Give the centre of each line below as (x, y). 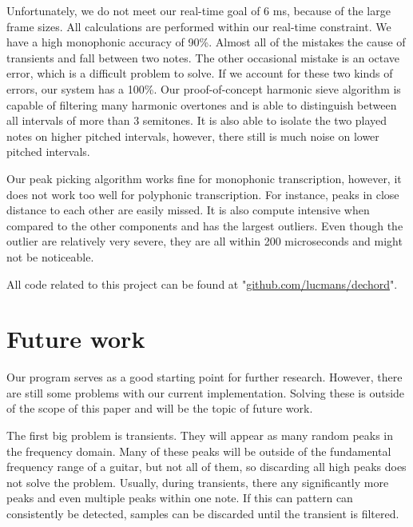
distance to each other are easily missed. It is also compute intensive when (188, 210)
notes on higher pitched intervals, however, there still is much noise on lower (193, 136)
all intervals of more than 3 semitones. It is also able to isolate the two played (197, 120)
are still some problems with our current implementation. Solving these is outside (206, 392)
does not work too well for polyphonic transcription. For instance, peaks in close (203, 194)
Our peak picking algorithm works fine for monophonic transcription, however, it (204, 178)
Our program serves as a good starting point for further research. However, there (205, 377)
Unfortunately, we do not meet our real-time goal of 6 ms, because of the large (199, 10)
